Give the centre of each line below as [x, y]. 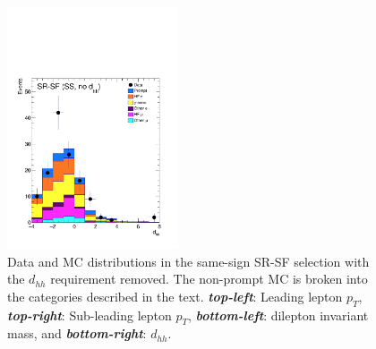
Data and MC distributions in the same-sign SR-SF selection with [188, 261]
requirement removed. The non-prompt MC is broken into [209, 279]
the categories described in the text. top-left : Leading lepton [175, 296]
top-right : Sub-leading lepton [90, 315]
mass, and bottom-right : [77, 333]
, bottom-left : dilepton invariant [278, 315]
